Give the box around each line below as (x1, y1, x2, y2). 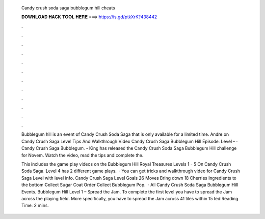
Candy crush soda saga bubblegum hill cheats (21, 5, 115, 11)
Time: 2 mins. (21, 202, 49, 209)
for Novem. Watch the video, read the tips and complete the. (21, 152, 144, 158)
